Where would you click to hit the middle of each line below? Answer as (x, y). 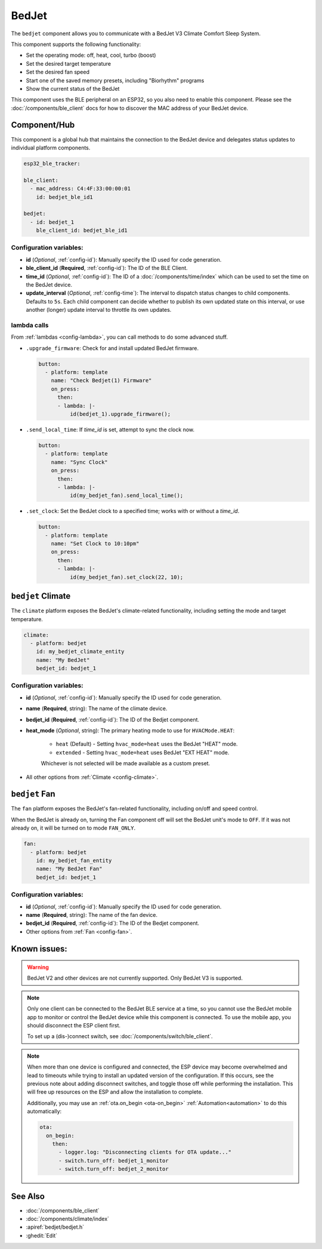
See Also (28, 1196)
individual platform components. (51, 148)
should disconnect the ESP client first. (74, 1026)
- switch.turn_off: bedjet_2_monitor (114, 1169)
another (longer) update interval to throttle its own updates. (99, 310)
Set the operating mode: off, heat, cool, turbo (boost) (91, 55)
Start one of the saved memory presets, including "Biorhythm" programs (115, 80)
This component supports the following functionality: (76, 44)
